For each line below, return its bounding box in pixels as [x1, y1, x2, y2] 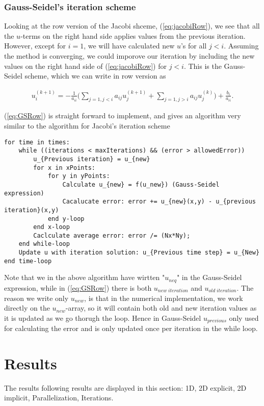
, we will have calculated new [84, 40, 175, 51]
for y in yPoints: [47, 172, 110, 180]
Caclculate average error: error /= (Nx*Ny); [33, 232, 191, 239]
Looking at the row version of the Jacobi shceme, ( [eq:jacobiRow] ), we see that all [4, 20, 260, 31]
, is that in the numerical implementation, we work [84, 292, 243, 303]
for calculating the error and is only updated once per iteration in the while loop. [4, 323, 258, 334]
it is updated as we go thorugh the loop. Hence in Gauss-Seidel [4, 312, 201, 323]
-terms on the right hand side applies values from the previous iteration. [20, 30, 246, 41]
